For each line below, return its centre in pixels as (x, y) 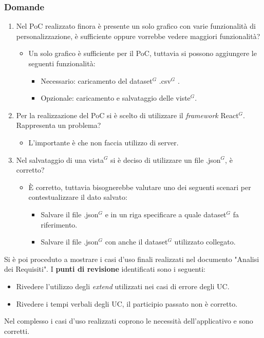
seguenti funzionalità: (62, 63)
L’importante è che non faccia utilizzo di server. (103, 142)
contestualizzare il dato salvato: (78, 197)
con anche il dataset (136, 242)
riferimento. (59, 224)
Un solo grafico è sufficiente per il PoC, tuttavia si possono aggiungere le (143, 53)
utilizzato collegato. (205, 242)
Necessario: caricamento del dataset (97, 80)
